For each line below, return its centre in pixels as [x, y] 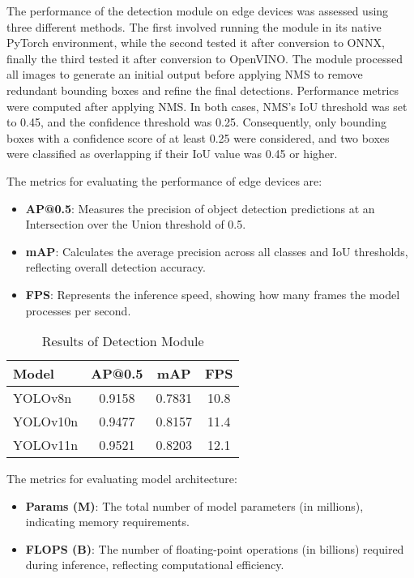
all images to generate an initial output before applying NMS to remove [185, 74]
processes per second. [78, 310]
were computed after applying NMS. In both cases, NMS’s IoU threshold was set [207, 106]
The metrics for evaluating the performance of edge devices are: [164, 180]
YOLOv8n [43, 398]
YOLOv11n [46, 445]
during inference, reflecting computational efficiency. [155, 565]
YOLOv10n [46, 422]
